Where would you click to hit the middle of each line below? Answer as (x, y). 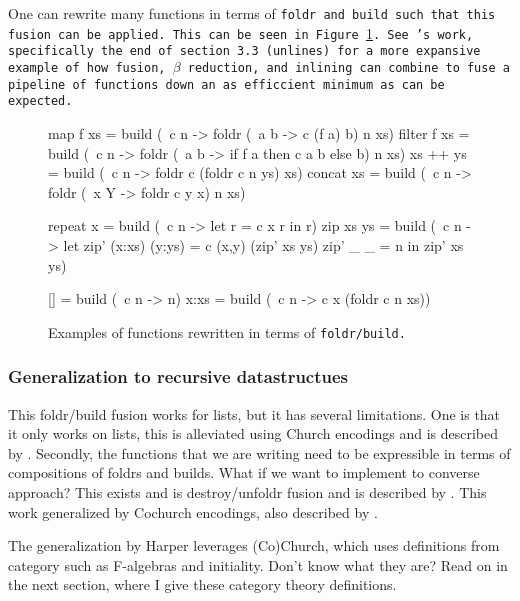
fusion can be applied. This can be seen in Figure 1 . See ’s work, (241, 32)
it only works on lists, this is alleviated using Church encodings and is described (253, 433)
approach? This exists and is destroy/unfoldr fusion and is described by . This (247, 491)
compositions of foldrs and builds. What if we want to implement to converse (244, 472)
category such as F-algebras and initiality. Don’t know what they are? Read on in (258, 564)
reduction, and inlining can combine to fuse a (348, 67)
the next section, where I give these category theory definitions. (202, 584)
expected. (40, 101)
